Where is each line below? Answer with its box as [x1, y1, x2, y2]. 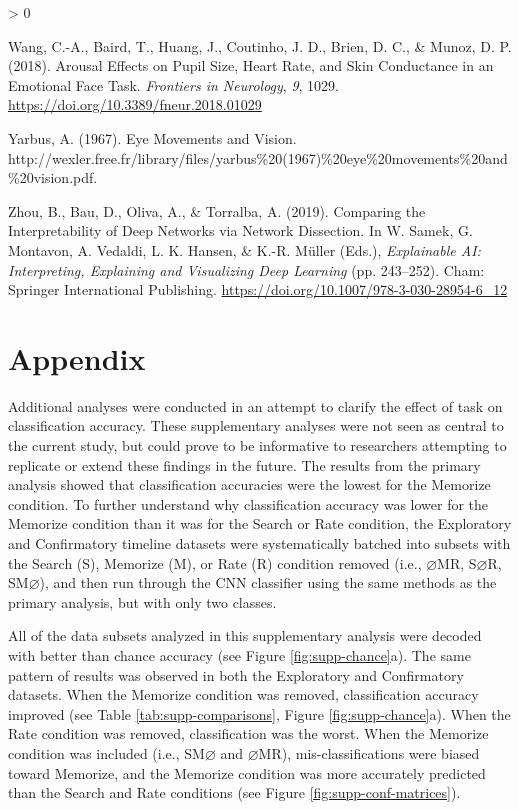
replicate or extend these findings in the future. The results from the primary [8, 454, 481, 475]
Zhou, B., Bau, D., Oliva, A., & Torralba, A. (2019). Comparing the [8, 200, 426, 221]
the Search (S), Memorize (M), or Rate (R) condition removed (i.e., [8, 552, 422, 573]
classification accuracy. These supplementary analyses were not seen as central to [8, 415, 504, 436]
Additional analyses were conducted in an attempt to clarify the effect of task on [8, 395, 503, 416]
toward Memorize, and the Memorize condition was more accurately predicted [8, 762, 486, 783]
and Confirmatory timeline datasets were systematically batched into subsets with [8, 533, 511, 553]
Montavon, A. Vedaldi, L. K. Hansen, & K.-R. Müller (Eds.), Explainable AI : [8, 239, 481, 260]
